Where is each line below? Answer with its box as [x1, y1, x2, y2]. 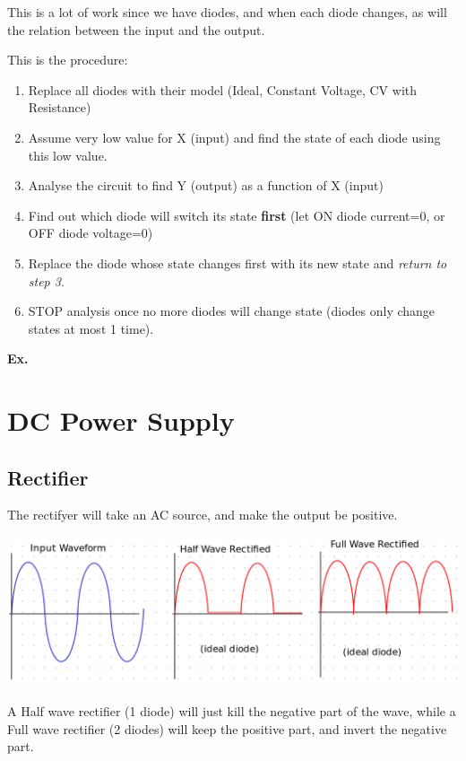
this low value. [28, 145, 108, 164]
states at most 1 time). [28, 319, 154, 337]
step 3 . [28, 271, 65, 290]
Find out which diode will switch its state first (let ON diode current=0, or [28, 206, 445, 224]
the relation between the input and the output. [7, 20, 265, 39]
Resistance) [28, 98, 91, 117]
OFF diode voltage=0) [28, 223, 153, 242]
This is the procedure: [7, 50, 128, 69]
